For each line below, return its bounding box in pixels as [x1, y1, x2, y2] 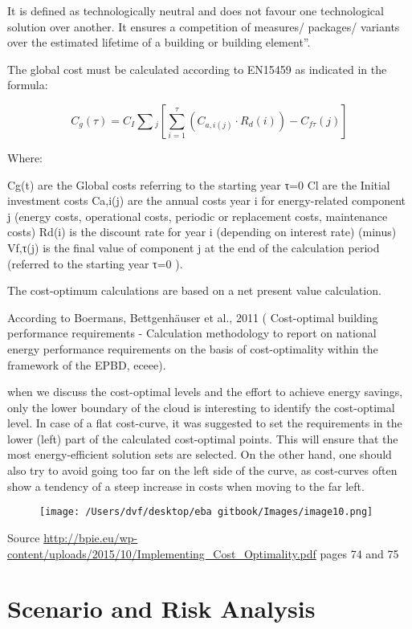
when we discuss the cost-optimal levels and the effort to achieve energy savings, [7, 383, 403, 400]
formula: [7, 76, 48, 93]
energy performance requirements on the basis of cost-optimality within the [7, 340, 378, 357]
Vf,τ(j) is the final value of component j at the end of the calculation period [7, 239, 380, 255]
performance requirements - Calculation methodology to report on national [7, 325, 377, 341]
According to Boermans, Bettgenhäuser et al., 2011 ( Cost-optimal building [7, 308, 378, 325]
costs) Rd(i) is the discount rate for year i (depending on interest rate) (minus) [7, 223, 397, 240]
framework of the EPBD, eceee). [7, 356, 166, 373]
